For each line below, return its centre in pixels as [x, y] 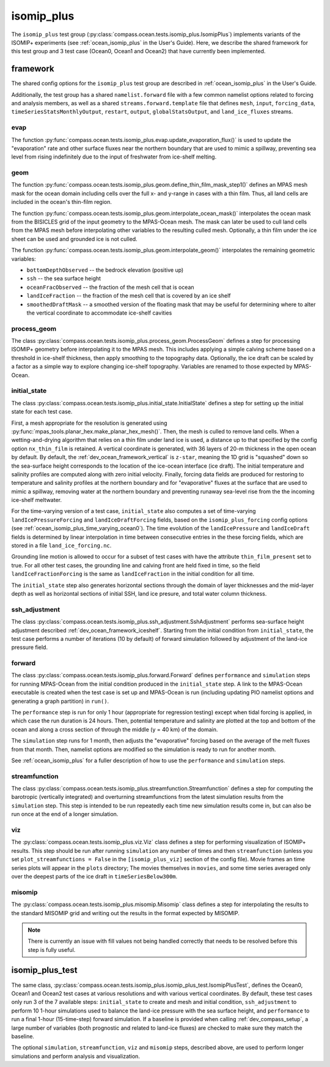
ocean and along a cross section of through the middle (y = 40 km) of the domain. [115, 729]
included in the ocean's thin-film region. [62, 202]
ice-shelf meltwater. [37, 500]
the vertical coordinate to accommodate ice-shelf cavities [99, 313]
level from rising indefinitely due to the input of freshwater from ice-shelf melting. [114, 157]
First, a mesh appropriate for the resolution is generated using [89, 423]
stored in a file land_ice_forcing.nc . [61, 545]
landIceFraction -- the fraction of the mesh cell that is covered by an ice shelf [129, 296]
